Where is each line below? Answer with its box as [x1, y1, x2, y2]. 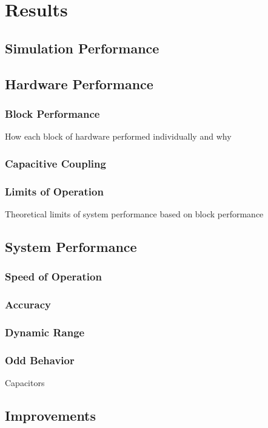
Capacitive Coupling [5, 155, 106, 171]
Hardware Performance [5, 74, 153, 93]
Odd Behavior [5, 352, 75, 367]
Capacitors [5, 376, 45, 389]
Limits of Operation [5, 183, 104, 199]
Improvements [5, 406, 96, 424]
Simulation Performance [5, 38, 159, 57]
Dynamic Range [5, 324, 85, 339]
